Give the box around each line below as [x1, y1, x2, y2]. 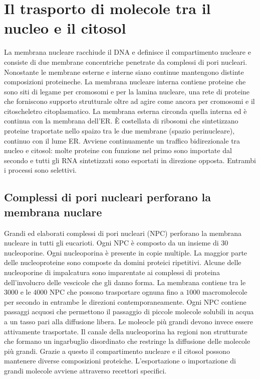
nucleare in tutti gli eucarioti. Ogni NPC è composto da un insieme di [4, 237, 219, 248]
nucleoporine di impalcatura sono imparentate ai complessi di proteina [4, 267, 220, 277]
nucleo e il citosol [4, 18, 126, 38]
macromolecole [202, 287, 247, 297]
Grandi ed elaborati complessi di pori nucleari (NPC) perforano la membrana [4, 227, 242, 238]
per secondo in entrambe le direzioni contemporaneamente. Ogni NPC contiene [4, 296, 246, 307]
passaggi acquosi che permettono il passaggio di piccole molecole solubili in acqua [4, 306, 254, 317]
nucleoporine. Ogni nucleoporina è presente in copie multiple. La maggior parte [4, 247, 247, 258]
